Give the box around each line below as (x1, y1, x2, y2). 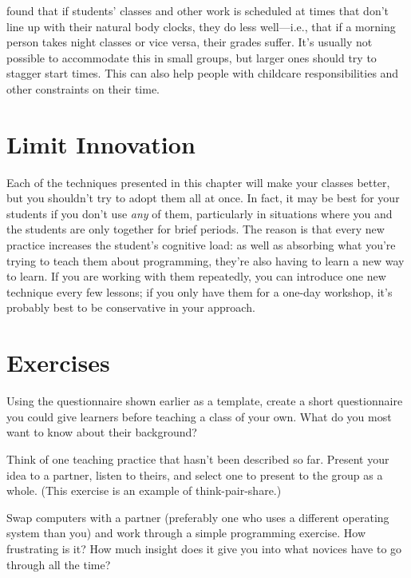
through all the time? (6, 556, 111, 572)
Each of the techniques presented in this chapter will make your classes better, (6, 173, 390, 190)
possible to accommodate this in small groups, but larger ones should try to (6, 49, 377, 66)
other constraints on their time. (6, 80, 160, 97)
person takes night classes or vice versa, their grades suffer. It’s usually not (6, 34, 373, 50)
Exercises (6, 346, 110, 379)
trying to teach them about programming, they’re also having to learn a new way (6, 252, 405, 269)
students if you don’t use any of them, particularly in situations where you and (6, 205, 393, 221)
